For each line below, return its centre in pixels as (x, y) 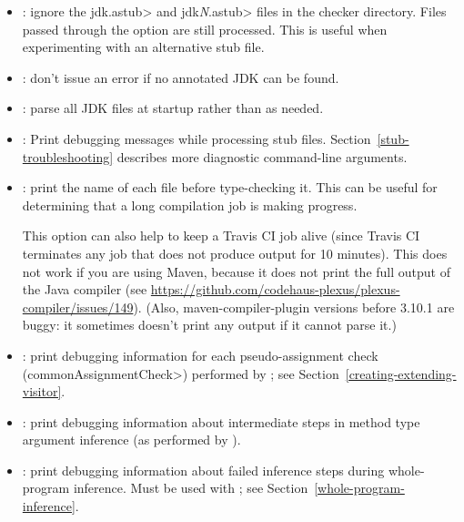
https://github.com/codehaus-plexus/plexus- (275, 289)
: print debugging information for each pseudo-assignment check (200, 355)
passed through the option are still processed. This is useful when (205, 29)
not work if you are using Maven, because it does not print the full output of (236, 271)
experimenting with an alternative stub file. (143, 47)
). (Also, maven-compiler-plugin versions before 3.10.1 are (294, 307)
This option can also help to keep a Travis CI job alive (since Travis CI (221, 235)
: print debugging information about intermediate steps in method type (221, 421)
